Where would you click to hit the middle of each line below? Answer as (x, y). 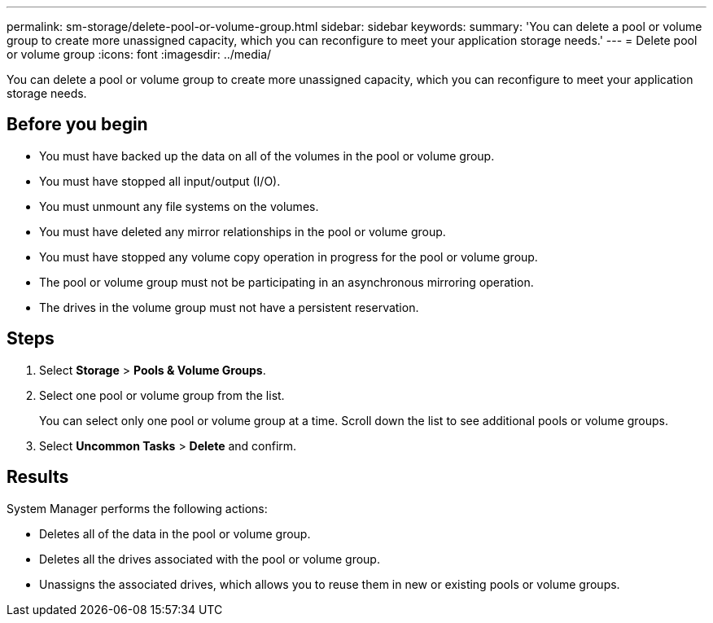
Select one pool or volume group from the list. (162, 395)
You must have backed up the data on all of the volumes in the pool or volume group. (267, 156)
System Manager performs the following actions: (137, 508)
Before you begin (77, 125)
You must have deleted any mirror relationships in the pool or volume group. (243, 231)
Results (38, 477)
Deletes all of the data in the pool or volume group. (175, 533)
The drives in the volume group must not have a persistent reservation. (229, 307)
